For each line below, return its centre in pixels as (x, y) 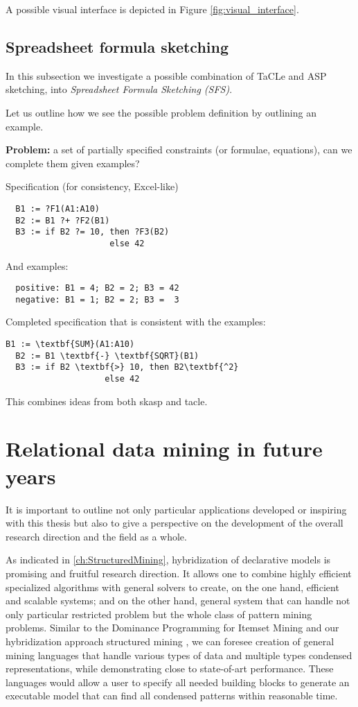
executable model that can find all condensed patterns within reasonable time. (172, 696)
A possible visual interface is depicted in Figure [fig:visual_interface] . (152, 9)
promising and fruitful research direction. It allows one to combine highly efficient (179, 573)
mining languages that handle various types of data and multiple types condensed (179, 655)
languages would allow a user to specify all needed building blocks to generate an (178, 682)
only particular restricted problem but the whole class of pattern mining (159, 614)
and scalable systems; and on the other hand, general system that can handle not (178, 600)
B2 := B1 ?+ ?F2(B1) (63, 220)
